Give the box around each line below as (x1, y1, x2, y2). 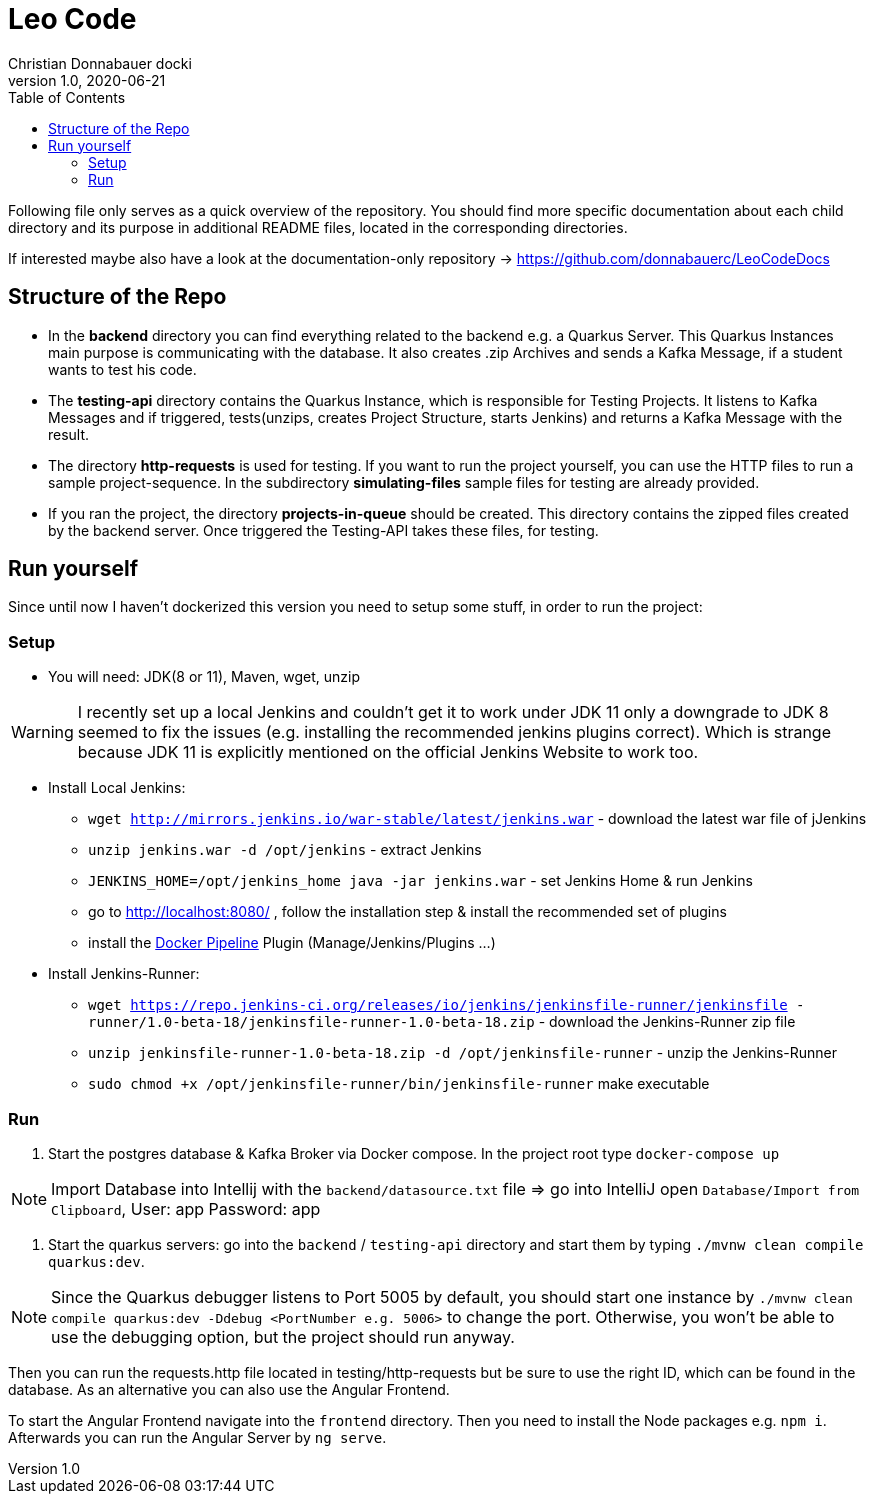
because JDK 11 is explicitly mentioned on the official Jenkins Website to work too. (77, 742, 699, 763)
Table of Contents (8, 88, 126, 106)
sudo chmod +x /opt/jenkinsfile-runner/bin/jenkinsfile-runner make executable (88, 1075, 710, 1093)
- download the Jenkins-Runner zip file (538, 1013, 796, 1031)
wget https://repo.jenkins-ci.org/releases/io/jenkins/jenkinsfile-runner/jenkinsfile (88, 997, 788, 1014)
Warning (11, 722, 74, 743)
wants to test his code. (48, 360, 197, 378)
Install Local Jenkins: (48, 779, 186, 797)
